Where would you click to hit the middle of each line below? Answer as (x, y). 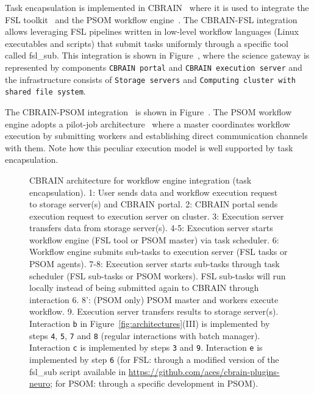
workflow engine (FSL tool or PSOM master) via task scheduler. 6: (154, 239)
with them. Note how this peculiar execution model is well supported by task (149, 147)
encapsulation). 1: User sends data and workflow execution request (154, 192)
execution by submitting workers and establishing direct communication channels (156, 136)
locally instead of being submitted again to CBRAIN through (144, 288)
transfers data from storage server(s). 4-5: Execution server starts (151, 228)
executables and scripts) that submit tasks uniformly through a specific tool (147, 43)
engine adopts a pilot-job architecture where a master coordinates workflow (148, 124)
